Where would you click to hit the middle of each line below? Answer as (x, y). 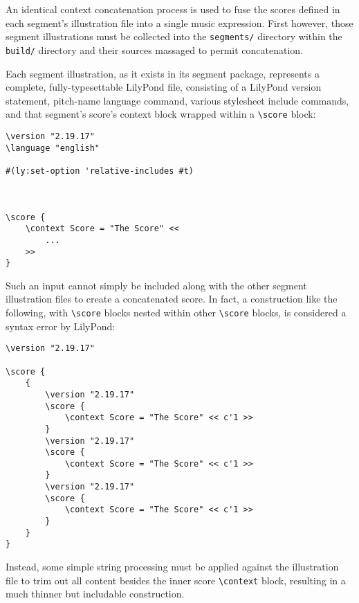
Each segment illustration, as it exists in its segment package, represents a (163, 73)
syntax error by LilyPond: (61, 326)
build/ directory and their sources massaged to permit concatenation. (154, 49)
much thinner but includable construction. (95, 594)
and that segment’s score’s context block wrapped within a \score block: (161, 114)
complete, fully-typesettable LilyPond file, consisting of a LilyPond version (164, 87)
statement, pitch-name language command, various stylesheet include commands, (177, 100)
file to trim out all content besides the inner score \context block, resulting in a (176, 580)
